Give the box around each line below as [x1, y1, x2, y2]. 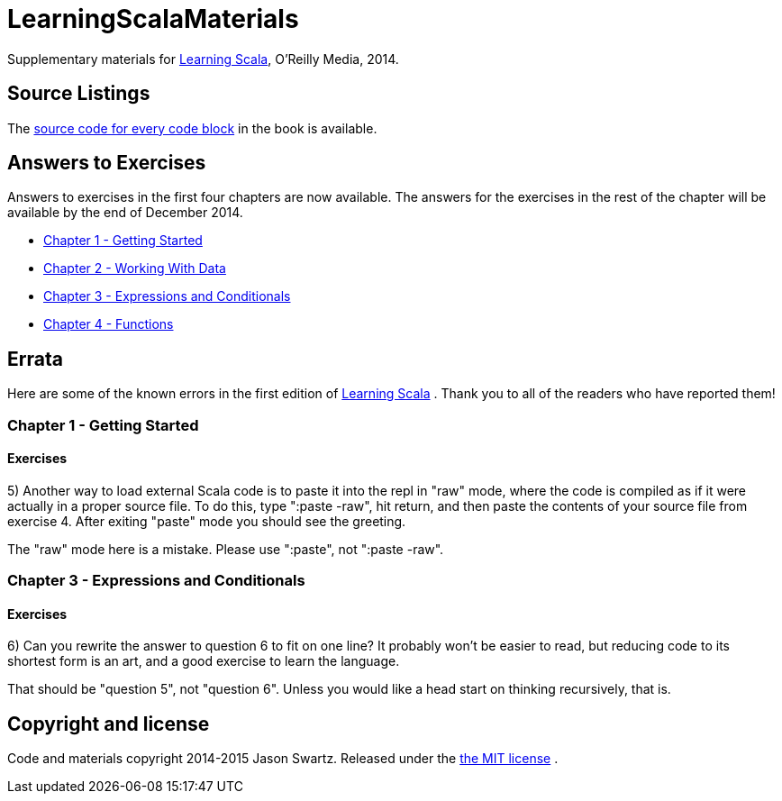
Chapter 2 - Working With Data [43, 260, 226, 277]
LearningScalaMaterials [7, 4, 299, 34]
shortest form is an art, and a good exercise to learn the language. [7, 653, 400, 669]
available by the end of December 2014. [7, 205, 243, 221]
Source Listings [7, 82, 150, 105]
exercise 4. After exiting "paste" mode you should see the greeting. [7, 513, 406, 529]
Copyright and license [7, 712, 210, 735]
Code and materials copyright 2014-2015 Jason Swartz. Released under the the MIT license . [7, 751, 559, 767]
